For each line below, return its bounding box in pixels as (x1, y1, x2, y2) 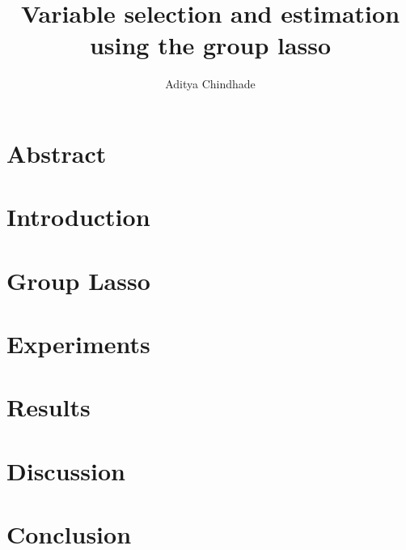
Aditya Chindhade (165, 75, 256, 92)
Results (6, 390, 91, 424)
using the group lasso (89, 28, 332, 62)
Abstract (6, 136, 107, 169)
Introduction (6, 200, 150, 233)
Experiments (6, 327, 150, 360)
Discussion (6, 454, 125, 487)
